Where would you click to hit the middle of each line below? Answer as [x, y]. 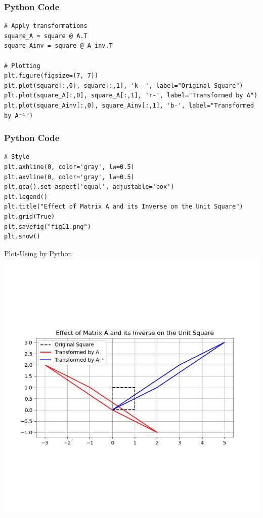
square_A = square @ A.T [46, 36]
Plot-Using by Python [38, 253]
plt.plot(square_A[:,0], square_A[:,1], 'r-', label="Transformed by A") [131, 96]
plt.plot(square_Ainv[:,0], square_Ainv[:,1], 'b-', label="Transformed [129, 105]
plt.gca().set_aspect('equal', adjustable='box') [89, 187]
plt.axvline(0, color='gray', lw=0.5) [69, 177]
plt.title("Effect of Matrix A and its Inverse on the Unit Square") [124, 207]
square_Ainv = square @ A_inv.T [58, 46]
